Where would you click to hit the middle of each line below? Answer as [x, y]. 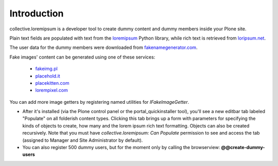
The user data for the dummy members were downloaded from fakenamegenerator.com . [103, 48]
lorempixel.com [51, 90]
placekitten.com [52, 83]
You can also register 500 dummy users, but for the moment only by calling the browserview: [121, 147]
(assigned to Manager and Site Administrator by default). [83, 140]
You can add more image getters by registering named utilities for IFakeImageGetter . [99, 102]
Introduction [37, 13]
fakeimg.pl [46, 69]
